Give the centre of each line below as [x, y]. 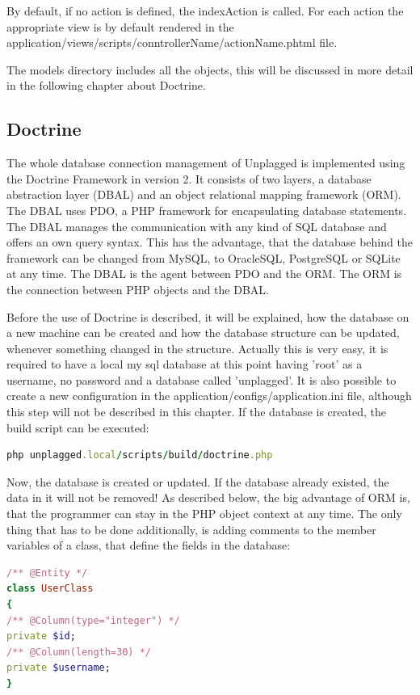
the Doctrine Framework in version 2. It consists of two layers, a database [189, 178]
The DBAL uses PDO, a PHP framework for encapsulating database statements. [207, 210]
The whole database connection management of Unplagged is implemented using [206, 163]
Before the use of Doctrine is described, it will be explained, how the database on [208, 316]
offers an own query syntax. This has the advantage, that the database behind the [210, 242]
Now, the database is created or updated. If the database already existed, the [198, 481]
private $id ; [41, 636]
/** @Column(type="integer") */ [93, 620]
